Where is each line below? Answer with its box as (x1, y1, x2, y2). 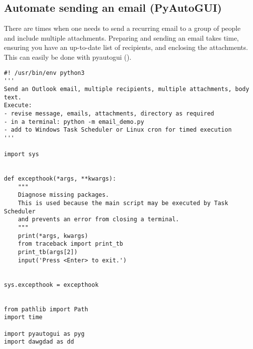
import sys (4, 151, 39, 158)
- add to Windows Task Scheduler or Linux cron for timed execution (4, 126, 232, 134)
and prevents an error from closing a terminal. (18, 216, 179, 223)
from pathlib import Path (4, 305, 88, 313)
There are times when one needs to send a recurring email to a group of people (4, 23, 241, 33)
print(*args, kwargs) (18, 232, 88, 239)
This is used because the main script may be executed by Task (18, 200, 229, 207)
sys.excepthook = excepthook (4, 281, 99, 288)
